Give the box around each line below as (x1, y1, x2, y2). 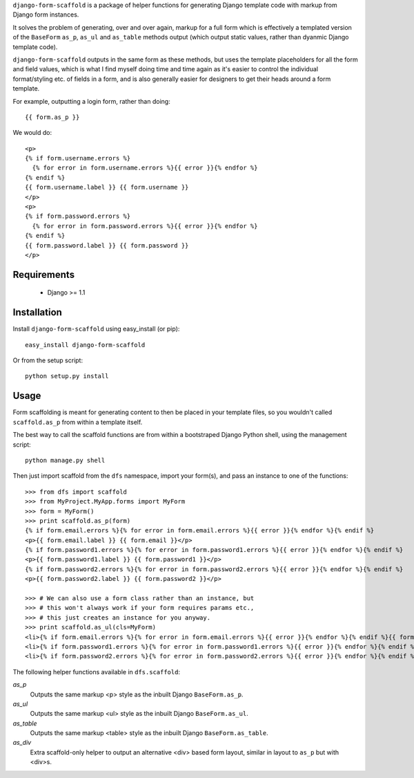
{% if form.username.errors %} (25, 154, 131, 163)
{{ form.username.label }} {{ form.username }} (25, 183, 189, 192)
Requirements (12, 268, 75, 280)
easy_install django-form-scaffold (25, 341, 146, 349)
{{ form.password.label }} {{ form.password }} (25, 241, 189, 249)
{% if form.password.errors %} (25, 212, 131, 221)
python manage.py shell (25, 456, 106, 464)
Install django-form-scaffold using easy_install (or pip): (12, 325, 180, 333)
